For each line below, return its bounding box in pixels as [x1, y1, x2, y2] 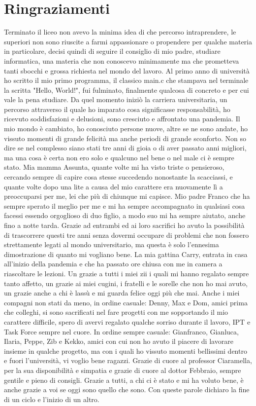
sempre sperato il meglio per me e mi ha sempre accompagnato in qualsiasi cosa [4, 200, 245, 211]
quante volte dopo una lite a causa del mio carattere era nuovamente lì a [4, 181, 223, 191]
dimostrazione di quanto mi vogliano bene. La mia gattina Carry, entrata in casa [4, 249, 248, 259]
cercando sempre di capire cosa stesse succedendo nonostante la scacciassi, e [4, 172, 233, 182]
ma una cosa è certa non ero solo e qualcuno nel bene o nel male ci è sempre [4, 152, 234, 162]
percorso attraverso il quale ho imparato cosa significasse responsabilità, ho [4, 104, 230, 114]
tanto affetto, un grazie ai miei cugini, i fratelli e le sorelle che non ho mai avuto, [4, 278, 248, 288]
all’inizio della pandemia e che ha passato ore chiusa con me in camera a [4, 258, 223, 269]
